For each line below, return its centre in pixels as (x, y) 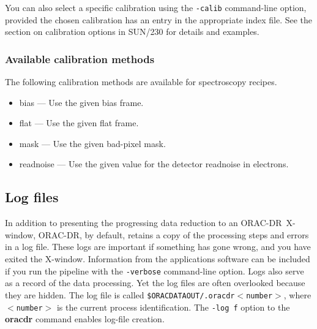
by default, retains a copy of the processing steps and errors (197, 234)
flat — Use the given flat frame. (79, 123)
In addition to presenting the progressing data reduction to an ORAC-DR (144, 223)
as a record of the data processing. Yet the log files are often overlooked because (155, 283)
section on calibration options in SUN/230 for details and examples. (132, 32)
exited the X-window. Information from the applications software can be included (158, 259)
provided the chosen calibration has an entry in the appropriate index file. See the (159, 19)
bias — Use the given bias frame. (81, 102)
